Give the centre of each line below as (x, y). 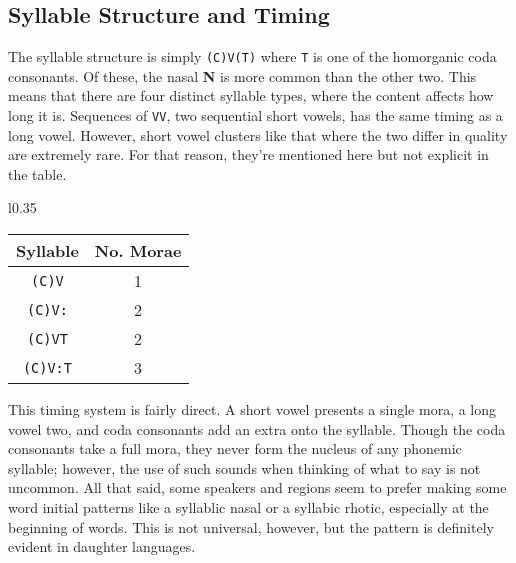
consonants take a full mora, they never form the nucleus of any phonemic (235, 448)
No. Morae (138, 251)
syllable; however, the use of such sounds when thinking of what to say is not (244, 467)
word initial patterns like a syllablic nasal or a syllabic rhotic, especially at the (248, 507)
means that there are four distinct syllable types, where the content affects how (251, 95)
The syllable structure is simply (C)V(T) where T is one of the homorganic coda (252, 56)
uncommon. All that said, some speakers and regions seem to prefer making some (257, 487)
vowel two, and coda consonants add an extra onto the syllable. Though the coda (257, 428)
